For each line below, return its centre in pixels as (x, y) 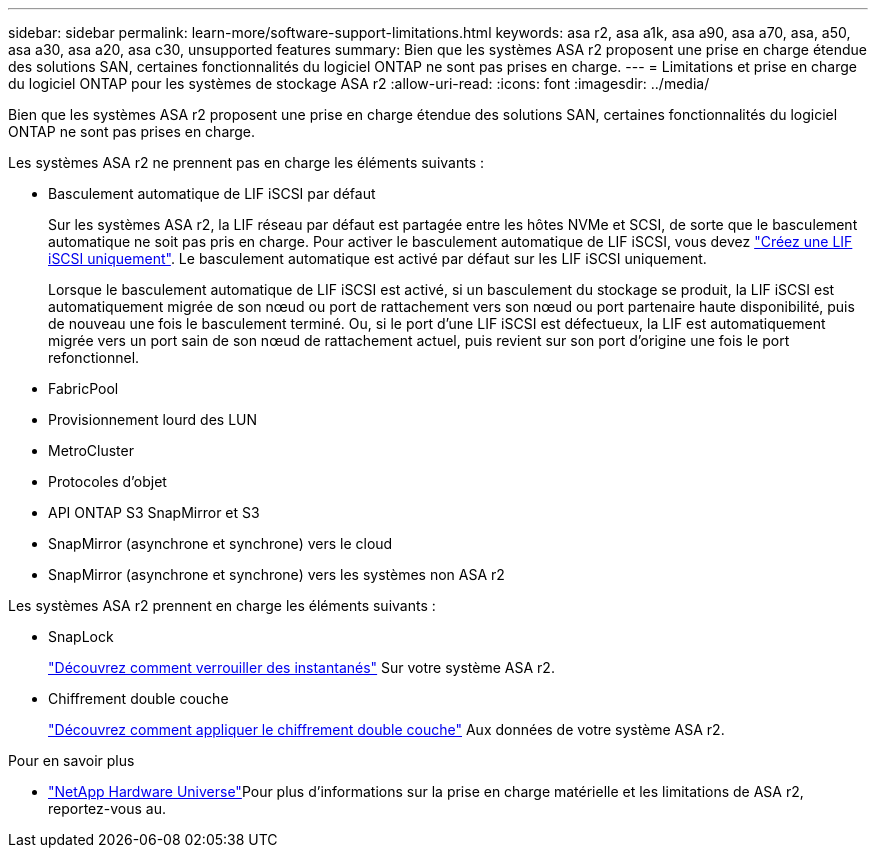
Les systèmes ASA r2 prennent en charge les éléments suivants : (222, 605)
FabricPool (83, 388)
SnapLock (81, 636)
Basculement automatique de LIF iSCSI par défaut (212, 193)
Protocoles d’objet (107, 481)
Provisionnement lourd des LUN (153, 419)
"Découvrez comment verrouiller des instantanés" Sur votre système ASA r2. (301, 667)
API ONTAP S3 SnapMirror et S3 (154, 512)
